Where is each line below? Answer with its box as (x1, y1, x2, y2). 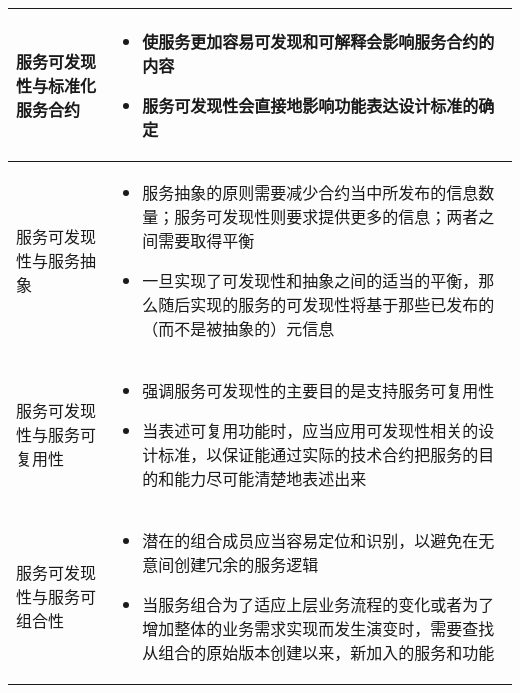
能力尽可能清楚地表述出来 (174, 467, 367, 490)
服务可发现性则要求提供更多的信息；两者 (174, 205, 479, 228)
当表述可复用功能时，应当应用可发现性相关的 (142, 419, 479, 442)
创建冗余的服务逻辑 (174, 553, 319, 576)
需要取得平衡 (158, 229, 255, 252)
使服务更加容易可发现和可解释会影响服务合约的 (142, 30, 495, 53)
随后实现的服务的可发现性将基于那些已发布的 (158, 293, 495, 316)
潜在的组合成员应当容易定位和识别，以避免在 (142, 529, 479, 552)
